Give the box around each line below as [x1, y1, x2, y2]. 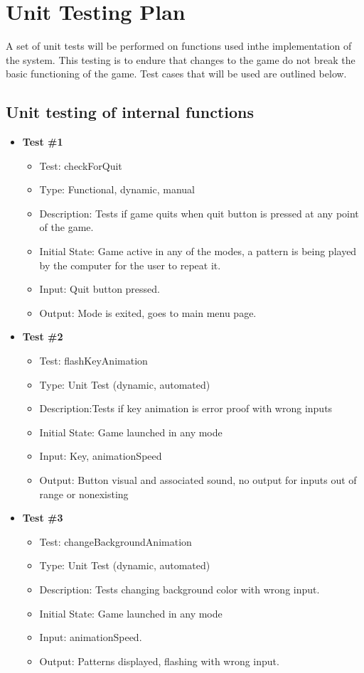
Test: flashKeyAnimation [39, 353, 148, 368]
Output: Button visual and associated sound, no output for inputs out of [39, 473, 357, 488]
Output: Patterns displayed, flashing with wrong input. [39, 653, 279, 668]
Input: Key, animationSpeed [39, 448, 162, 463]
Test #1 [22, 134, 63, 149]
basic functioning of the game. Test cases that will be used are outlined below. [6, 66, 347, 81]
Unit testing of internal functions [6, 101, 255, 123]
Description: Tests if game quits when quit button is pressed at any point [39, 205, 359, 220]
